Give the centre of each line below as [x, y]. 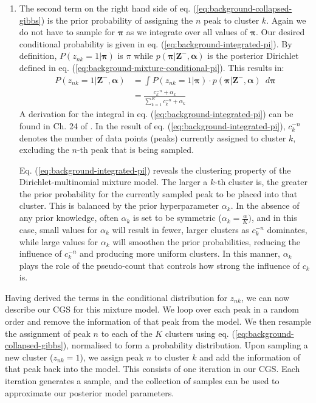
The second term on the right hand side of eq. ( [108, 8]
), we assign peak [112, 357]
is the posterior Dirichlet [253, 56]
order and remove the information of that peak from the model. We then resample [158, 321]
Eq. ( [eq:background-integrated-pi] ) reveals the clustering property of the [155, 170]
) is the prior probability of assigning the [117, 20]
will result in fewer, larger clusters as [180, 229]
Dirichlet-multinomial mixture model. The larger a [113, 182]
